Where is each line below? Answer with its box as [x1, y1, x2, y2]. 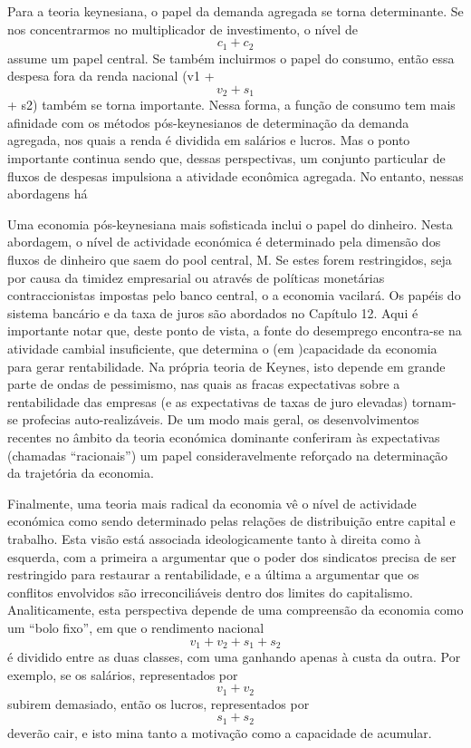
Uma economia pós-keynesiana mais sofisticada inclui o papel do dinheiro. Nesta [7, 214, 453, 233]
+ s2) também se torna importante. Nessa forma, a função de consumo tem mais [7, 95, 456, 114]
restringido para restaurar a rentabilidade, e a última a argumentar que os [7, 565, 419, 584]
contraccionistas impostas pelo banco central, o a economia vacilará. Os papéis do [7, 286, 461, 305]
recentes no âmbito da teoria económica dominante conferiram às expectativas [7, 427, 440, 446]
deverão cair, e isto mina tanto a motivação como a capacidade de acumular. [7, 723, 432, 742]
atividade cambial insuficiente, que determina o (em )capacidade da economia [7, 339, 437, 357]
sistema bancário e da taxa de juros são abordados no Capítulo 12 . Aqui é [7, 303, 418, 322]
